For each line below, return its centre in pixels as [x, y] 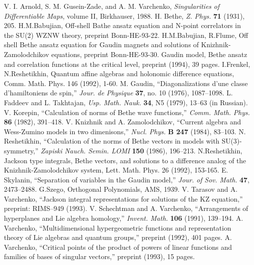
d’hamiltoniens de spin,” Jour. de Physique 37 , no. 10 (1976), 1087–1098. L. [118, 93]
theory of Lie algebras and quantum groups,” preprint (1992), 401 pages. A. [118, 237]
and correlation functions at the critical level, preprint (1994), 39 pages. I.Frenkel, [127, 64]
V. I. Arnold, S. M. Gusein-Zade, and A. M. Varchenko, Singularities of [112, 6]
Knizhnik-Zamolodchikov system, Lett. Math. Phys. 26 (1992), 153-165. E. [116, 170]
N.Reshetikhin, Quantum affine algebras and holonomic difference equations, [119, 74]
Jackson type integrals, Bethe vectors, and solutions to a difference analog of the [125, 160]
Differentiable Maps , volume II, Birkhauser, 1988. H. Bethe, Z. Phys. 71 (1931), [124, 15]
